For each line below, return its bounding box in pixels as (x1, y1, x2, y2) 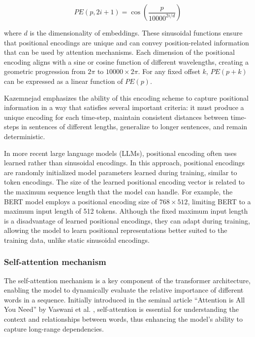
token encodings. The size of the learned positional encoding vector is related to (4, 177, 245, 187)
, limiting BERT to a (188, 196, 251, 206)
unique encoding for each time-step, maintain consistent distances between (4, 112, 228, 122)
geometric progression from (4, 66, 86, 76)
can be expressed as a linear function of (4, 75, 123, 86)
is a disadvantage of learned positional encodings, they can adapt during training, (4, 215, 250, 225)
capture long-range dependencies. (4, 323, 104, 334)
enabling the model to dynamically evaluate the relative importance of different (4, 285, 244, 295)
